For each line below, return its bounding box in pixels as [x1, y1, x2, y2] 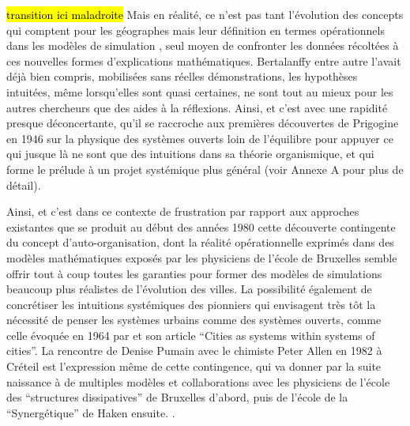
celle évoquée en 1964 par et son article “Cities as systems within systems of [6, 326, 375, 343]
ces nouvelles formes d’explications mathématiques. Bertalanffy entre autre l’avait [6, 52, 401, 69]
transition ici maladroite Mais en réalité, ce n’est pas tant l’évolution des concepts [6, 6, 404, 22]
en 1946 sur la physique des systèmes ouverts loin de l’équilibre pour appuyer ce [6, 130, 393, 146]
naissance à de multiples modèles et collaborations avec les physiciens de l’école [6, 373, 390, 390]
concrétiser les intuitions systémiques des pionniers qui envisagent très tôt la [6, 296, 376, 312]
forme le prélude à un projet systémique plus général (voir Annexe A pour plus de [6, 160, 404, 177]
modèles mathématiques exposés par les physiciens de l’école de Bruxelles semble [6, 249, 397, 266]
